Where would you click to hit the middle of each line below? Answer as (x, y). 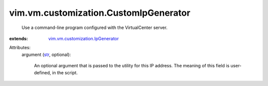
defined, (43, 72)
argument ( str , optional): (46, 55)
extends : (19, 38)
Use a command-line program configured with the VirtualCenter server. (95, 28)
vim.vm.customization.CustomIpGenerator (100, 13)
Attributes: (20, 48)
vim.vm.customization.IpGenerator (84, 38)
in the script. (65, 72)
